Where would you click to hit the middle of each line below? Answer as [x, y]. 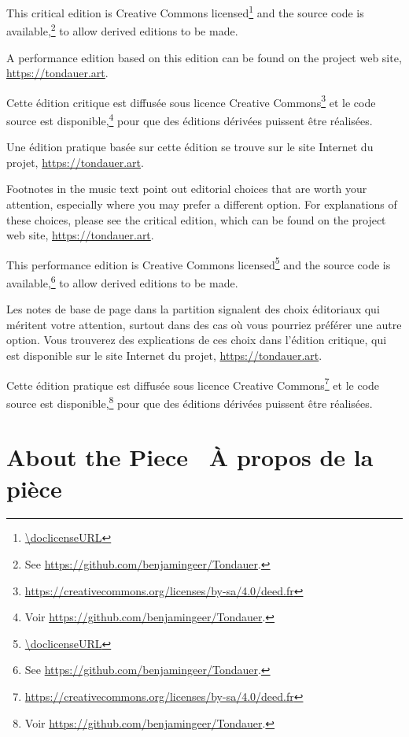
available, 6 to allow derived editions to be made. [122, 281]
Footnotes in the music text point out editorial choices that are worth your [187, 189]
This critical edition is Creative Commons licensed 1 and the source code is [185, 11]
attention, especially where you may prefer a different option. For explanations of [202, 204]
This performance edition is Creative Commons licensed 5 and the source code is [199, 263]
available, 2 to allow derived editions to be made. [122, 30]
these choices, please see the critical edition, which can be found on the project [196, 219]
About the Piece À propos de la [190, 457]
